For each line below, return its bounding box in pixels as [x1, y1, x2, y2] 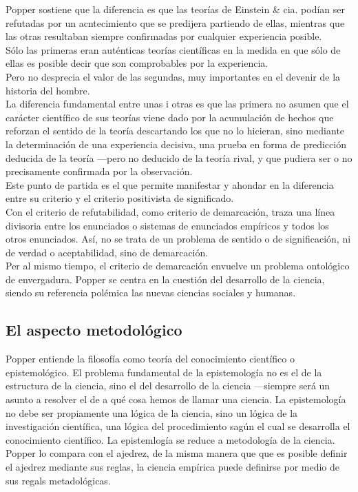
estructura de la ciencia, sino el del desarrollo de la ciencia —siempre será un [6, 378, 330, 393]
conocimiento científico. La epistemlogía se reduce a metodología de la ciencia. [6, 432, 335, 447]
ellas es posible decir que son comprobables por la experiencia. [6, 56, 268, 70]
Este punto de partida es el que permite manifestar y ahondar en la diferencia [6, 177, 334, 192]
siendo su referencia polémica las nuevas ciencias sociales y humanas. [6, 285, 296, 300]
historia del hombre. [6, 83, 90, 97]
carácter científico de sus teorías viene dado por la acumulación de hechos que [6, 110, 334, 124]
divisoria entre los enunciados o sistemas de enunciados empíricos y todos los [6, 218, 329, 232]
